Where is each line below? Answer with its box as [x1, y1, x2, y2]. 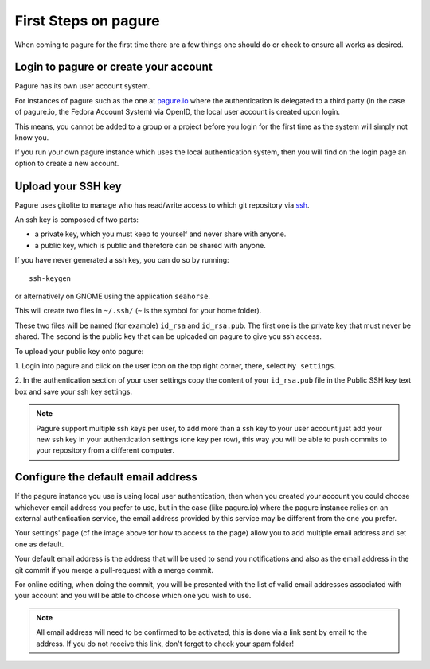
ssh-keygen [29, 274, 72, 282]
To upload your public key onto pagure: [14, 346, 144, 356]
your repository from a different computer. [36, 445, 175, 455]
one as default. [14, 539, 64, 549]
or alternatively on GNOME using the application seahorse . [14, 291, 211, 301]
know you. [14, 133, 49, 142]
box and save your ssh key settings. [14, 387, 133, 396]
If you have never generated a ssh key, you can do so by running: [14, 255, 230, 265]
